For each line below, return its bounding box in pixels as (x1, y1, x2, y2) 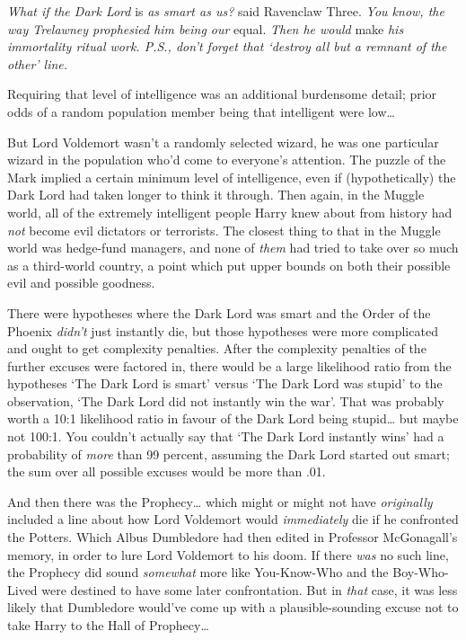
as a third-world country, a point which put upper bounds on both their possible (7, 255, 451, 274)
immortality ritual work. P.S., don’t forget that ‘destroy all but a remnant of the (7, 37, 447, 56)
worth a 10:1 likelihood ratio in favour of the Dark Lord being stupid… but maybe (7, 409, 459, 428)
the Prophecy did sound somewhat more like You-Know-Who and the (7, 563, 389, 582)
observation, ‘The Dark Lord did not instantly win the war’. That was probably (7, 391, 444, 410)
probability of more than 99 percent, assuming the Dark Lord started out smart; (7, 444, 450, 463)
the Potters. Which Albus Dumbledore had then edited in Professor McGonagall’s (7, 528, 458, 547)
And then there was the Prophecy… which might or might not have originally (7, 492, 433, 511)
